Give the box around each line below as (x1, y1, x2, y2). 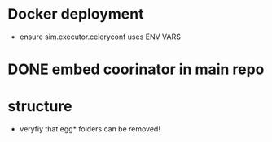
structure (7, 97, 72, 116)
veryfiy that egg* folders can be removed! (19, 124, 160, 134)
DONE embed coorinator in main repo (7, 60, 265, 79)
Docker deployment (7, 5, 144, 24)
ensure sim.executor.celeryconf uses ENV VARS (19, 32, 181, 41)
